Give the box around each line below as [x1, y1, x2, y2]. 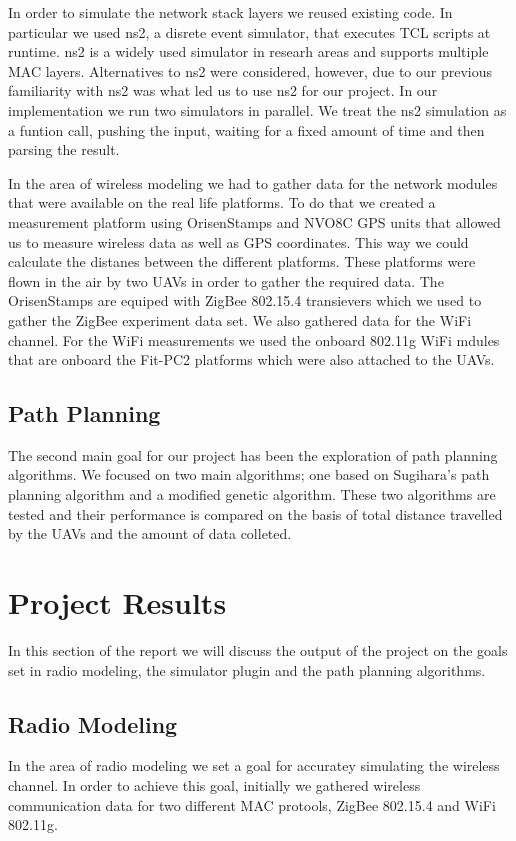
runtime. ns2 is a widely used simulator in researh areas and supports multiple [8, 41, 489, 62]
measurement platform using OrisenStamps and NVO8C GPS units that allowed [8, 211, 501, 232]
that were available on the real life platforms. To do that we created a [8, 192, 436, 213]
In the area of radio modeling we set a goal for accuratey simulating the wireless [8, 755, 500, 776]
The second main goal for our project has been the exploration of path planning [8, 444, 498, 465]
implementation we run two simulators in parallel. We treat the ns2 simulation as [8, 99, 507, 120]
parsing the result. [8, 139, 120, 160]
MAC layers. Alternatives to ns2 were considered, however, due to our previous [8, 60, 493, 81]
